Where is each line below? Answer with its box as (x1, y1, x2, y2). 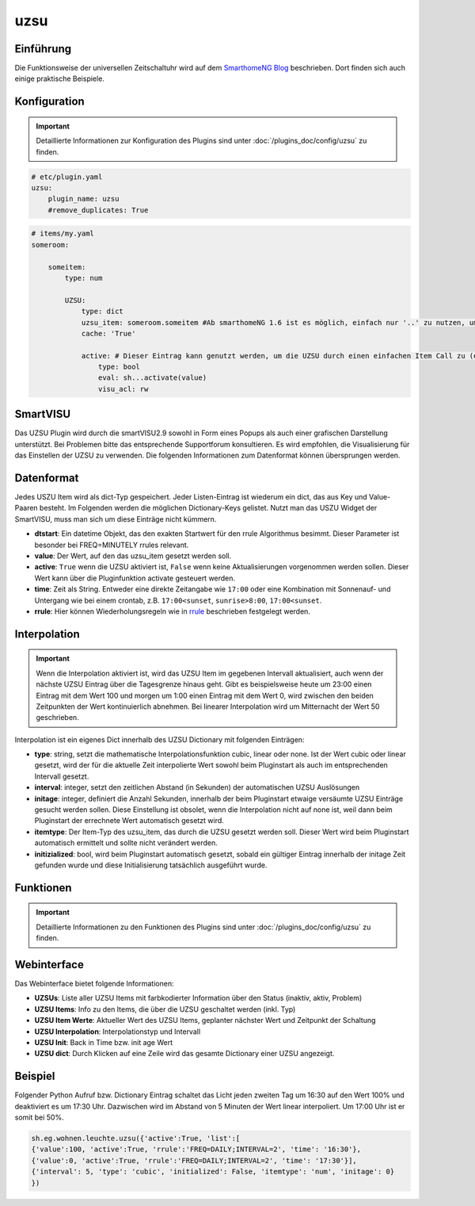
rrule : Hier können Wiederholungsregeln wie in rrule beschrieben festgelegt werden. (34, 607, 310, 616)
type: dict (81, 307, 124, 316)
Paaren (14, 503, 39, 513)
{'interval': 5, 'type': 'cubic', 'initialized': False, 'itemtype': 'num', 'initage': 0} (31, 1167, 395, 1177)
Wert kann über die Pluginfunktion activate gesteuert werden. (34, 573, 236, 583)
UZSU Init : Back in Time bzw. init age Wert (34, 1038, 173, 1047)
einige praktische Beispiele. (14, 74, 104, 83)
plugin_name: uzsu (47, 194, 120, 204)
